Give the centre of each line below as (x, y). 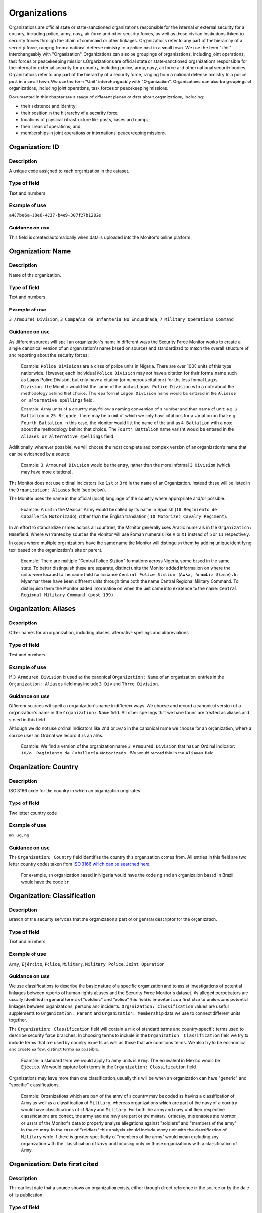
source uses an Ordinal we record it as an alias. (56, 735)
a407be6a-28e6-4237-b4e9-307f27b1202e (55, 215)
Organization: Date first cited (54, 1164)
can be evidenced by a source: (40, 454)
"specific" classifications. (34, 1085)
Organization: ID (34, 147)
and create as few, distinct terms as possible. (54, 1049)
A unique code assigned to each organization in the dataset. (69, 171)
